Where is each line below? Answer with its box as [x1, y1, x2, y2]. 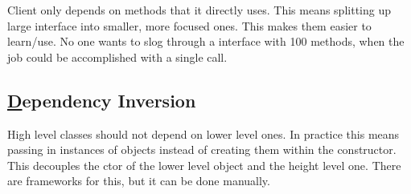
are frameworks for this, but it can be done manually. [7, 172, 270, 189]
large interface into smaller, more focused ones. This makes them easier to [7, 17, 372, 34]
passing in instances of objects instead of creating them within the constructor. [7, 141, 397, 158]
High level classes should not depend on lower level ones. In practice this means [7, 125, 400, 142]
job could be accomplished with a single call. [7, 48, 228, 65]
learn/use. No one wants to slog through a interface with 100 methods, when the [7, 33, 405, 50]
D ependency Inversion [7, 87, 196, 112]
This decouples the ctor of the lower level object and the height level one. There [7, 156, 401, 173]
